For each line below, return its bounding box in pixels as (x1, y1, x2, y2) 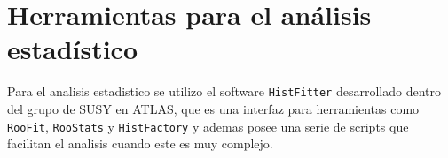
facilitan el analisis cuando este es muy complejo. (7, 134, 273, 153)
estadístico (7, 31, 138, 67)
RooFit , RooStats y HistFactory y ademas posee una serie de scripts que (7, 117, 409, 135)
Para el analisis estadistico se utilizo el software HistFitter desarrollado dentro (7, 82, 442, 101)
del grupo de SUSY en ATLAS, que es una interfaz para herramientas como (7, 99, 420, 117)
